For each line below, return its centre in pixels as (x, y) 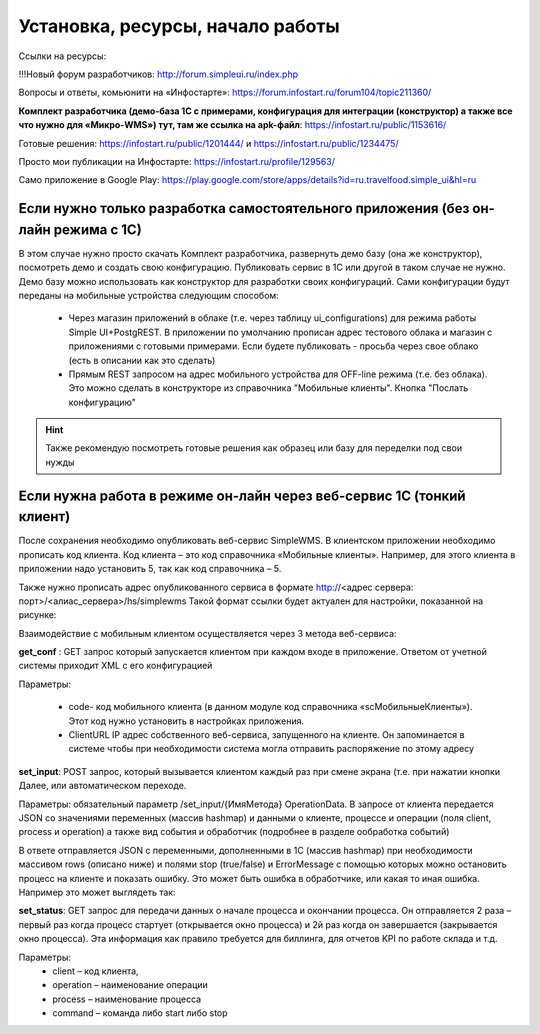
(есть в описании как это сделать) (142, 360)
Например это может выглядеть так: (97, 892)
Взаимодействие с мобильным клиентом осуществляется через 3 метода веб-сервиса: (207, 633)
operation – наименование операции (130, 985)
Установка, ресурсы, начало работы (179, 26)
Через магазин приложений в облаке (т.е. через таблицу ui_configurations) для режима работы (272, 318)
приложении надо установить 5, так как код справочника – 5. (150, 569)
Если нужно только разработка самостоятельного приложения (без (244, 208)
